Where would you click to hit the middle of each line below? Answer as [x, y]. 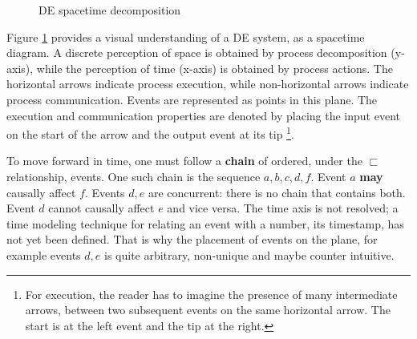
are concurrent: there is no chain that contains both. [277, 192]
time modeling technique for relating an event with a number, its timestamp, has [205, 223]
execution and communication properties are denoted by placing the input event [203, 115]
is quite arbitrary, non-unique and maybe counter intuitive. [249, 254]
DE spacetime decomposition [110, 10]
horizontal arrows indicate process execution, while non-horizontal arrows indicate [208, 84]
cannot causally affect [101, 208]
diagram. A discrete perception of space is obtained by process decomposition [197, 52]
